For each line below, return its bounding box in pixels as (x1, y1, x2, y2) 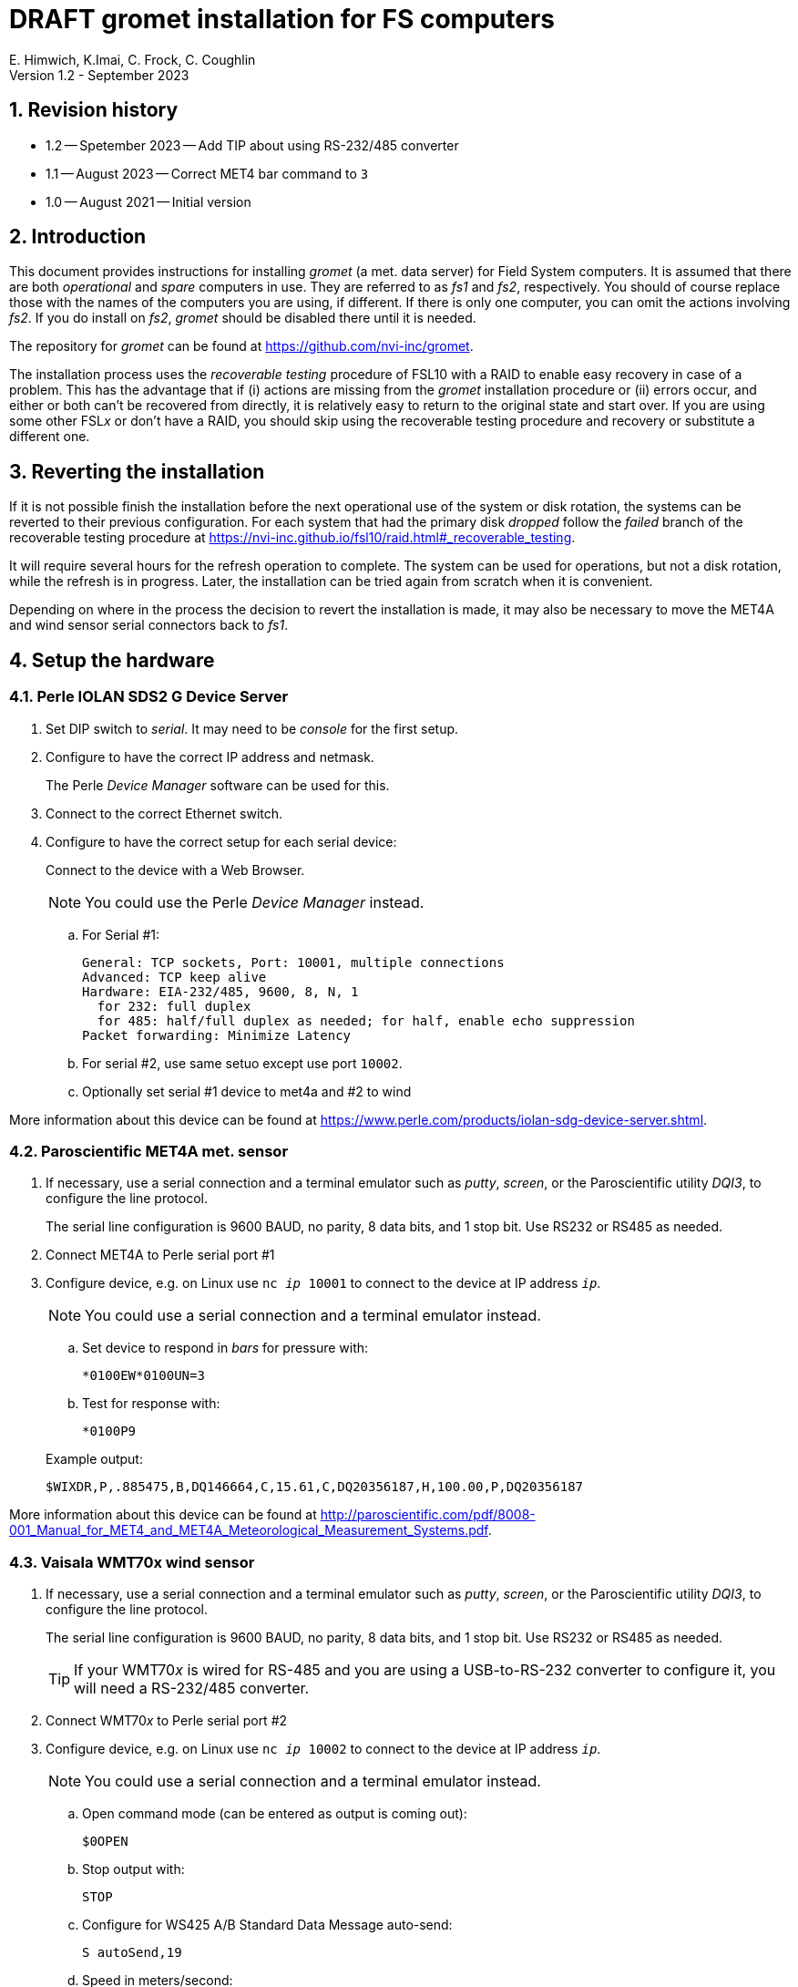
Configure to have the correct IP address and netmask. (46, 748, 374, 765)
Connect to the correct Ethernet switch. (46, 805, 283, 821)
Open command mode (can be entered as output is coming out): (82, 1806, 467, 1821)
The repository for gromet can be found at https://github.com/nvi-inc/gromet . (9, 338, 474, 355)
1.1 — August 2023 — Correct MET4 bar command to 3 (46, 165, 369, 181)
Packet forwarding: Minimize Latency (82, 1027, 352, 1043)
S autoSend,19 (82, 1945, 182, 1960)
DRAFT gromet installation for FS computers (9, 4, 555, 35)
